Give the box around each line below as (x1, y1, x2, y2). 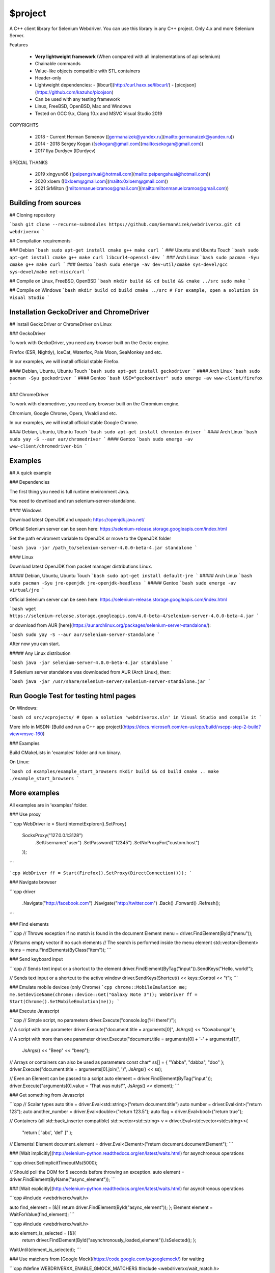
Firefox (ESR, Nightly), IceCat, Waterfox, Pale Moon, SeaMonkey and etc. (9, 349, 162, 355)
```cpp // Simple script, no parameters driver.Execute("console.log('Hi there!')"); (9, 1017, 177, 1023)
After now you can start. (9, 641, 61, 647)
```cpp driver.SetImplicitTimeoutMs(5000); (9, 1159, 98, 1166)
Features (9, 42, 28, 48)
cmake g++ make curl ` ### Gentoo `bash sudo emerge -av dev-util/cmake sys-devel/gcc (9, 261, 228, 267)
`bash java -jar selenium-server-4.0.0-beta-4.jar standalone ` (9, 660, 174, 666)
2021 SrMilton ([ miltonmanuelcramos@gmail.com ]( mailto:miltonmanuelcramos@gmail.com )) (35, 185, 229, 191)
